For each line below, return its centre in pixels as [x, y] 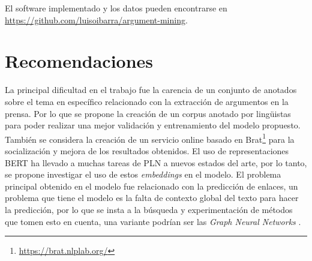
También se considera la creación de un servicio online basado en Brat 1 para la [150, 138]
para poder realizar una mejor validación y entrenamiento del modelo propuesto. [153, 125]
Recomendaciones [79, 61]
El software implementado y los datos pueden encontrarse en [116, 8]
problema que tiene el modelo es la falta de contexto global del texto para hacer [152, 198]
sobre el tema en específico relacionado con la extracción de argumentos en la [147, 101]
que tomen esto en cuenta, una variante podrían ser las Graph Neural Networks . [153, 221]
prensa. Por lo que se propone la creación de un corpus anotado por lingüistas [148, 113]
